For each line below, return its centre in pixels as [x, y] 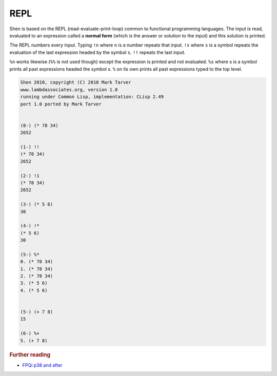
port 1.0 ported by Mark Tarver [61, 104]
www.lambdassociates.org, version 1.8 [69, 89]
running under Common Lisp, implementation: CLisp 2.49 [92, 97]
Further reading [30, 354]
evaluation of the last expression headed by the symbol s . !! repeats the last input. [97, 52]
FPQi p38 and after [42, 365]
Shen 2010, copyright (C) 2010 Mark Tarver [76, 82]
